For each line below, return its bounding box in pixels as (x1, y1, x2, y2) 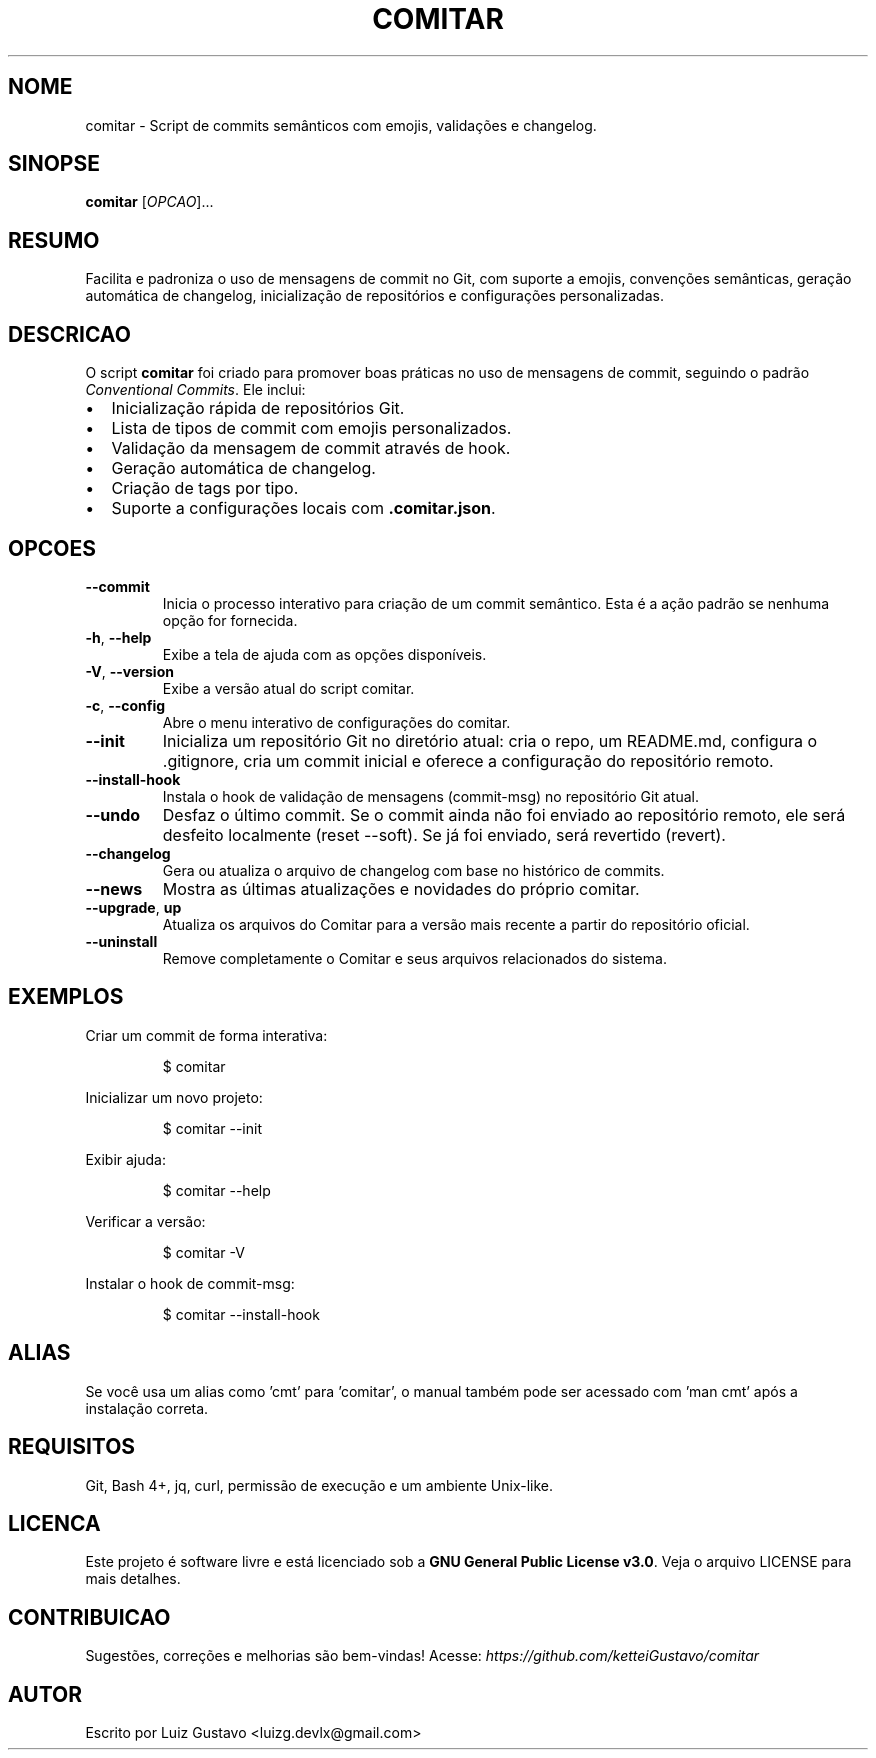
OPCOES (8, 535, 97, 561)
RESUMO (8, 227, 100, 253)
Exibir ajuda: (85, 1150, 167, 1168)
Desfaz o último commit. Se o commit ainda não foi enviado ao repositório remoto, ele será (162, 804, 846, 825)
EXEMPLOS (8, 984, 124, 1010)
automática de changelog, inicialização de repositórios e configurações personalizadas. (85, 287, 664, 305)
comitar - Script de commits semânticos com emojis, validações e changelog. (85, 116, 597, 134)
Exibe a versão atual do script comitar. (162, 679, 415, 697)
